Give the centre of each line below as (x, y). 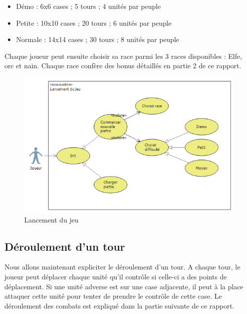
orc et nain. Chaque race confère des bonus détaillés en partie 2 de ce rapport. (123, 66)
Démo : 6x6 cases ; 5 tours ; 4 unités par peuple (88, 6)
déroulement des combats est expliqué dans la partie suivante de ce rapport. (120, 305)
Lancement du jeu (51, 219)
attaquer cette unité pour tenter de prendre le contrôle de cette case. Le (113, 296)
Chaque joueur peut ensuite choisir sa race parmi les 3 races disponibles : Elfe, (123, 56)
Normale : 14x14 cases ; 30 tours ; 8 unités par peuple (98, 39)
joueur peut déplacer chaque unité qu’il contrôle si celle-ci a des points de (116, 277)
